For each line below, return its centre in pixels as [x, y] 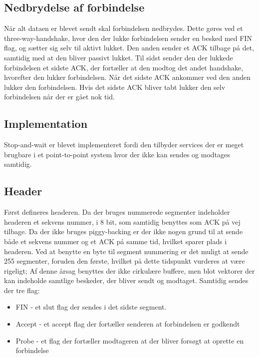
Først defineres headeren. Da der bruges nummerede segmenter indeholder [117, 212]
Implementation [46, 124]
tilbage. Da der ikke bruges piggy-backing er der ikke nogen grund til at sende [124, 231]
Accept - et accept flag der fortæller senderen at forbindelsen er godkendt [128, 324]
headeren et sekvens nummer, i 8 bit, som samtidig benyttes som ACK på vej [122, 221]
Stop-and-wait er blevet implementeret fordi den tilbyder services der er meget [124, 145]
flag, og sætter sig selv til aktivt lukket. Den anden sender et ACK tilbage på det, [129, 48]
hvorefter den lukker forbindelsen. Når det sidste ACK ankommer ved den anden [127, 77]
